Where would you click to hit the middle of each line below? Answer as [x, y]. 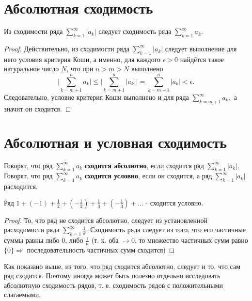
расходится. [21, 186]
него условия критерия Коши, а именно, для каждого [82, 59]
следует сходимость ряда [135, 31]
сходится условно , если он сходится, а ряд [148, 176]
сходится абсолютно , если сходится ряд [144, 165]
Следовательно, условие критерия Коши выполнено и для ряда [96, 97]
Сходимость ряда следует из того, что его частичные [168, 230]
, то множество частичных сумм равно [191, 240]
